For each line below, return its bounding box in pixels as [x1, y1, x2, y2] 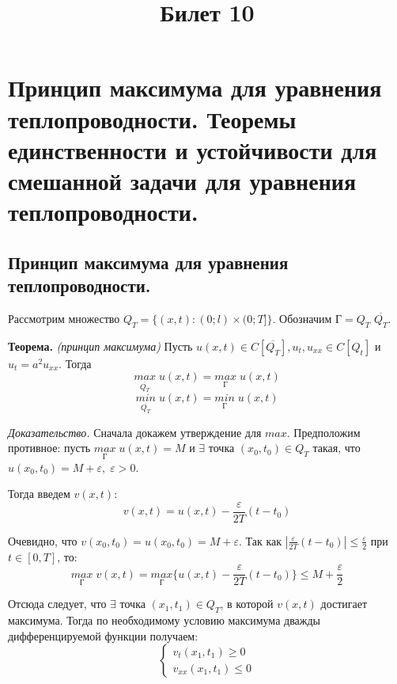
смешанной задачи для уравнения [8, 164, 357, 196]
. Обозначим [272, 310, 332, 326]
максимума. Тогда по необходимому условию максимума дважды [8, 612, 320, 629]
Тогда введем [8, 485, 70, 502]
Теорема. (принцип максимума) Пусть [8, 337, 193, 354]
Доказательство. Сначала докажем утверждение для [8, 424, 262, 440]
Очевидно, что [8, 532, 78, 549]
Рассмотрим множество [8, 310, 120, 326]
